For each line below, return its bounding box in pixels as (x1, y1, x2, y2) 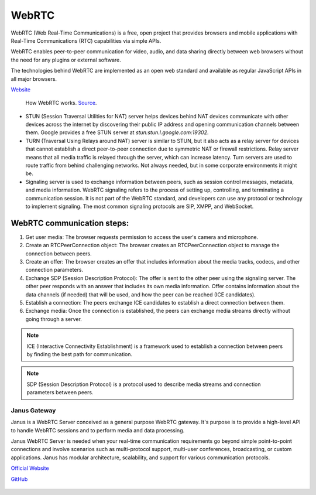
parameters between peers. (26, 389, 94, 396)
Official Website (11, 465, 49, 472)
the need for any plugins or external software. (11, 56, 121, 63)
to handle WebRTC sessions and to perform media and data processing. (11, 426, 185, 433)
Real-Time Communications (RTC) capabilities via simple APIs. (11, 37, 162, 44)
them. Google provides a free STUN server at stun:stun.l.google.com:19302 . (25, 129, 209, 136)
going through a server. (25, 315, 82, 322)
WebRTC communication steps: (11, 218, 129, 228)
